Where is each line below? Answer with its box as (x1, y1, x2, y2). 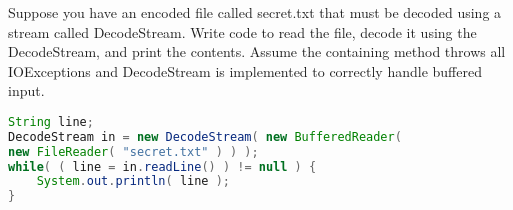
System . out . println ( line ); (36, 174, 230, 189)
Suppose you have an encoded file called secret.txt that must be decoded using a (8, 2, 502, 22)
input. (8, 80, 45, 101)
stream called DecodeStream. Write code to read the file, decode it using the (8, 21, 477, 42)
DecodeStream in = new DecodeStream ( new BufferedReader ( (8, 129, 402, 144)
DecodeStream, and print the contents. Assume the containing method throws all (8, 41, 506, 62)
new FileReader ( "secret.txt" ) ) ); (8, 144, 259, 159)
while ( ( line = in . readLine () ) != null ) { (8, 159, 317, 174)
